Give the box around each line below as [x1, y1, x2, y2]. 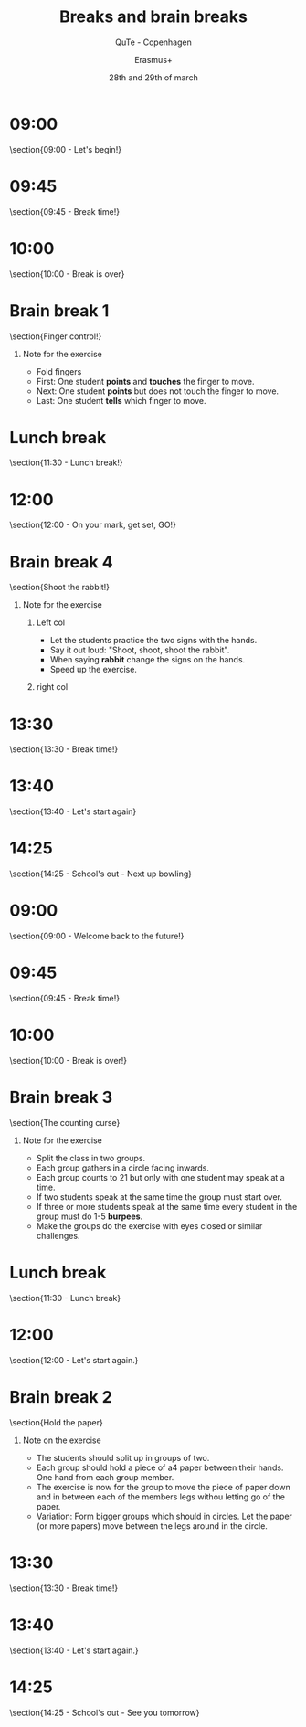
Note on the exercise [22, 1435, 102, 1446]
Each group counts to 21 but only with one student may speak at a [36, 1171, 285, 1182]
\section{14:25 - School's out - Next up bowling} [9, 868, 193, 879]
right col [36, 682, 69, 693]
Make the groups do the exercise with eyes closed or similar [36, 1220, 263, 1231]
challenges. [36, 1230, 80, 1241]
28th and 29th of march [109, 71, 198, 83]
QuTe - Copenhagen [115, 37, 192, 48]
